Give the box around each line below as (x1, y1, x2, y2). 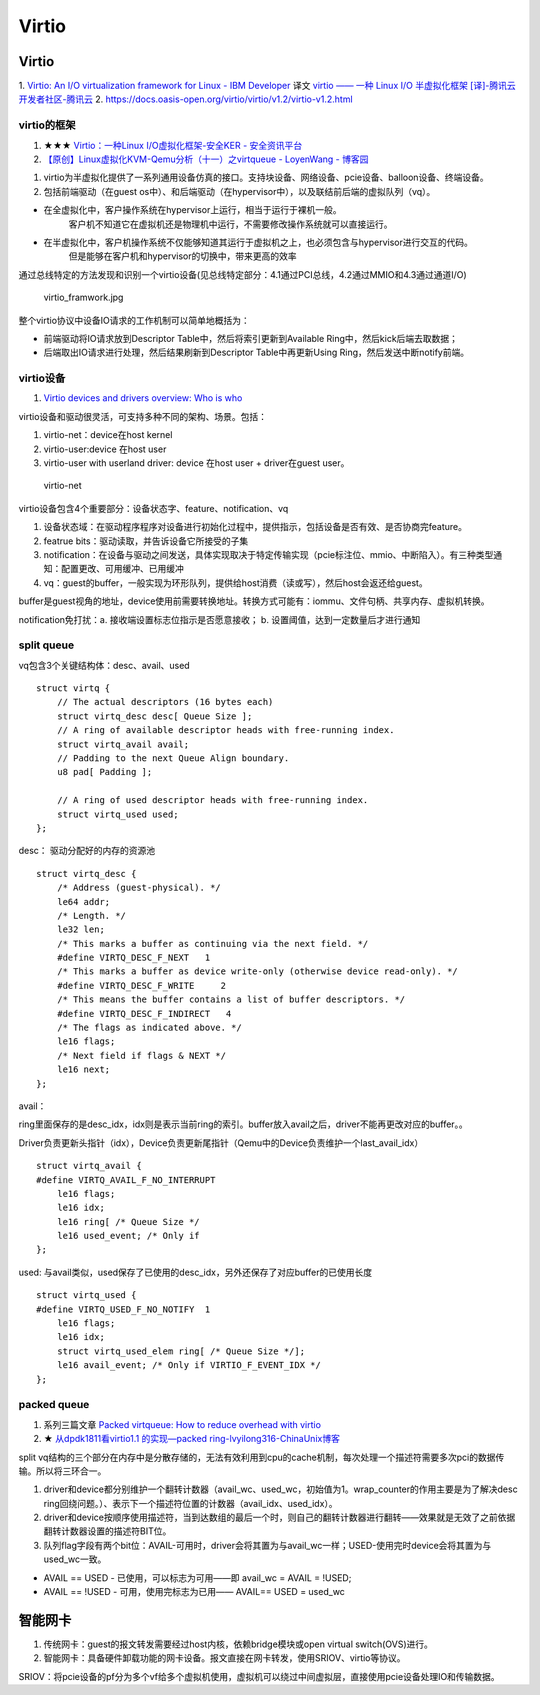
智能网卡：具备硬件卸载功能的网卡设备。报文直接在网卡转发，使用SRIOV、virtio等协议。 (43, 1652, 406, 1664)
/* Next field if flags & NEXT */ (56, 1050, 227, 1061)
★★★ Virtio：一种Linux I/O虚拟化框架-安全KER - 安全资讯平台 (43, 139, 303, 151)
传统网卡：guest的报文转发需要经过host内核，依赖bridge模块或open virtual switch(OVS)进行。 (43, 1638, 434, 1650)
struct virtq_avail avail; (56, 738, 190, 750)
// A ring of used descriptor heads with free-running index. (56, 795, 369, 806)
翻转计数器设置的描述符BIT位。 (43, 1525, 172, 1537)
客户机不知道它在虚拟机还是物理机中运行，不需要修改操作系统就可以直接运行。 (68, 218, 393, 230)
